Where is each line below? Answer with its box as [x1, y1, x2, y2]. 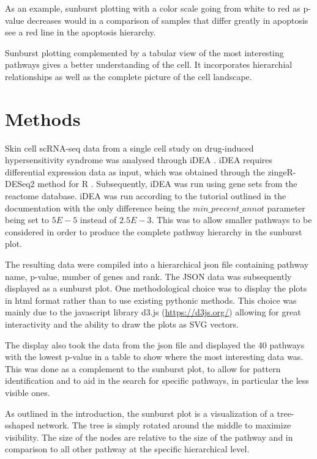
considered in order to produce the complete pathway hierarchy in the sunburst [5, 225, 302, 238]
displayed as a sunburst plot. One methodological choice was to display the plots [5, 282, 307, 295]
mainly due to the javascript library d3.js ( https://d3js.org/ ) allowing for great [5, 306, 301, 318]
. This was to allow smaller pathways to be [151, 213, 312, 226]
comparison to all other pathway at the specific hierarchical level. [5, 442, 250, 455]
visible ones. [5, 386, 50, 398]
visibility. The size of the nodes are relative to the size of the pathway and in [5, 430, 293, 443]
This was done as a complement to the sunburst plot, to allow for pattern [5, 362, 281, 375]
